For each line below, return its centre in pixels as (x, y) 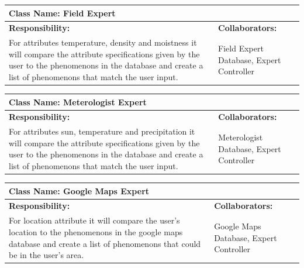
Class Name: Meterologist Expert (78, 102)
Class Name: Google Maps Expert (79, 190)
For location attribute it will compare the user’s (94, 220)
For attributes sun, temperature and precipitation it (102, 131)
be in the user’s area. (46, 255)
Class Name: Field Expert (62, 13)
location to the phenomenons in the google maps (96, 231)
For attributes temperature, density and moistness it (103, 42)
